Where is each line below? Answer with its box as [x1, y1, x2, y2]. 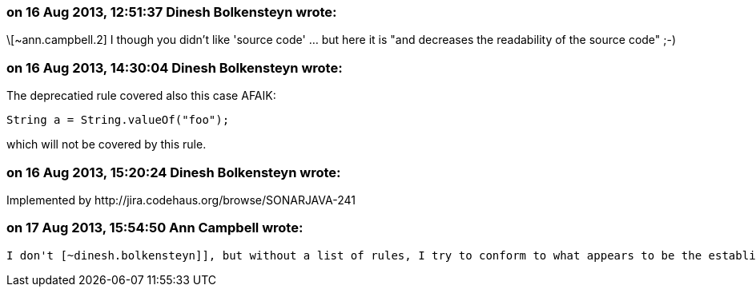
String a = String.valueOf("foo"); [6, 113, 230, 127]
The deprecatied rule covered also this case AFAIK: [6, 89, 276, 103]
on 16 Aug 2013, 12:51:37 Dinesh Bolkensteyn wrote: [6, 4, 337, 20]
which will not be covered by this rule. [6, 137, 207, 152]
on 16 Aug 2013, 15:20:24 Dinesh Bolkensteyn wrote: [6, 164, 341, 180]
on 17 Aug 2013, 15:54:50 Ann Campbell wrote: [6, 220, 304, 236]
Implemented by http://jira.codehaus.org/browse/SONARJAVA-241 [6, 192, 356, 207]
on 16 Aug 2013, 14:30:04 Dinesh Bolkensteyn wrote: [6, 59, 343, 76]
